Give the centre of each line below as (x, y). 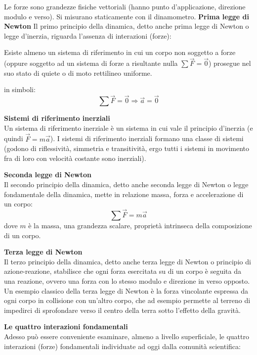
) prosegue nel (230, 63)
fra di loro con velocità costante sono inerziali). (75, 158)
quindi (14, 138)
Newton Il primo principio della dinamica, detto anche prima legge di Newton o (127, 26)
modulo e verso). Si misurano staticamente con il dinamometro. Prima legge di (127, 16)
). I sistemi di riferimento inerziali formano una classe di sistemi (147, 138)
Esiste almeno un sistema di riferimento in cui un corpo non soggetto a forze (120, 52)
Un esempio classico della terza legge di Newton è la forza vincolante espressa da (126, 290)
